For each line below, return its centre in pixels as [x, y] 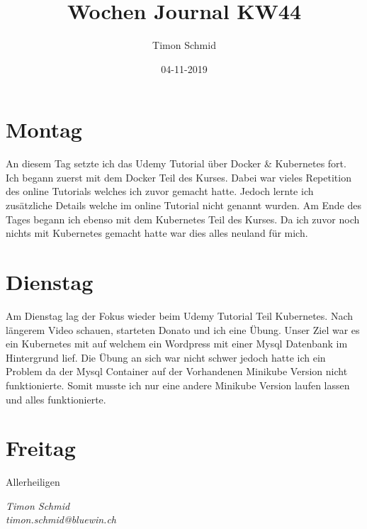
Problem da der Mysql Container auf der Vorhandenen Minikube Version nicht [177, 371]
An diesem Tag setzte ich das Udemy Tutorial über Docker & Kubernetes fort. [176, 163]
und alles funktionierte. [56, 399]
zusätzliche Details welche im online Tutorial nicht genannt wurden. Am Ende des [183, 205]
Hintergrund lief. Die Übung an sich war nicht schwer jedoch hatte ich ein [166, 357]
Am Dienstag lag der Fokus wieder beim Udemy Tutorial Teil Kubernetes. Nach [179, 315]
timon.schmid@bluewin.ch [61, 519]
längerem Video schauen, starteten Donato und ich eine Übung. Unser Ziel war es [183, 329]
